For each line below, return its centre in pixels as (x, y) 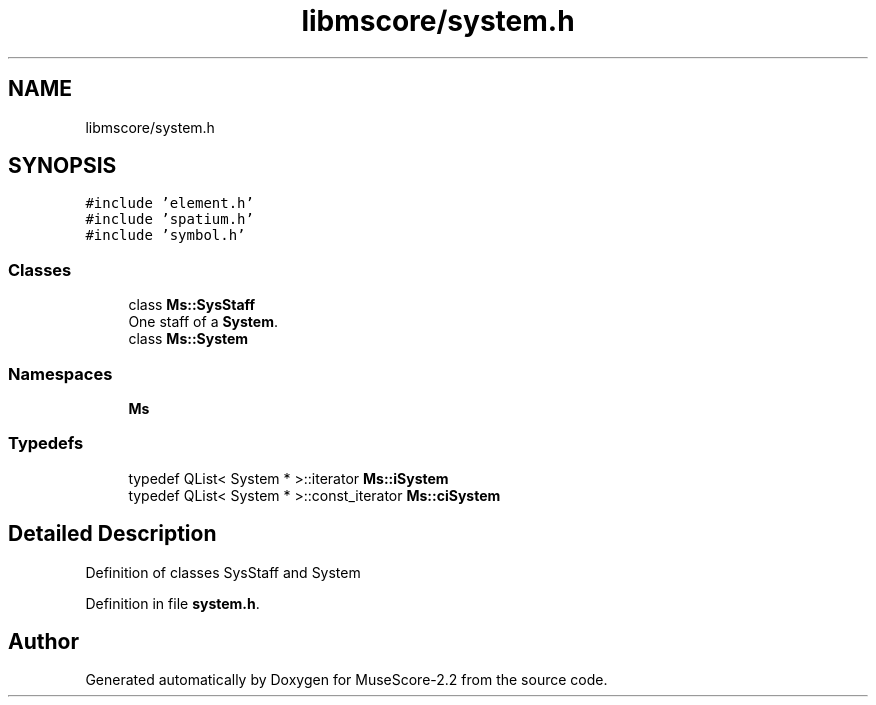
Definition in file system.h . (172, 603)
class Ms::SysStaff (192, 305)
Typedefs (46, 443)
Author (43, 641)
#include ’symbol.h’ (165, 235)
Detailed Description (112, 534)
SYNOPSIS (62, 166)
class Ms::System (188, 339)
